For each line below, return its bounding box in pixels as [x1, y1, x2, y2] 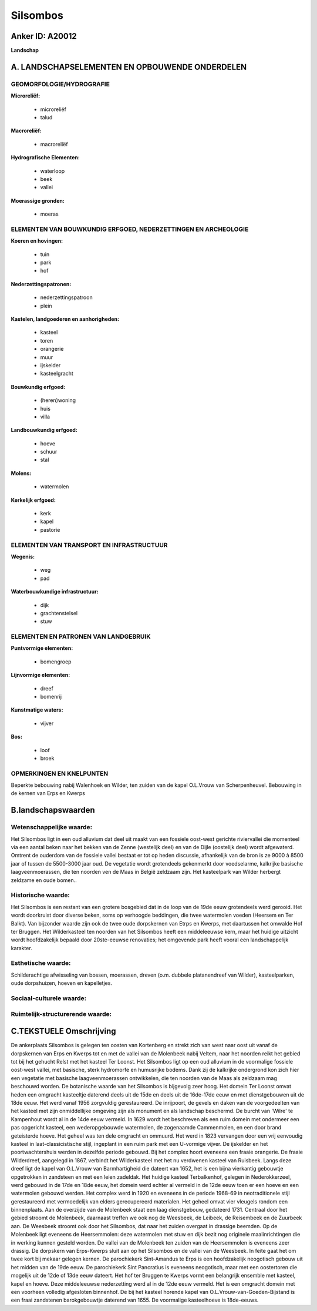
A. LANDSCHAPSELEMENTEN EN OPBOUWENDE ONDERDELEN [11, 62, 247, 72]
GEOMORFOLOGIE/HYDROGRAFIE [11, 80, 110, 88]
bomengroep [40, 658, 72, 665]
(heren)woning [40, 397, 76, 404]
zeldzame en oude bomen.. [11, 876, 77, 884]
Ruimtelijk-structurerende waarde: [11, 1010, 112, 1018]
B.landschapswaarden [11, 805, 95, 815]
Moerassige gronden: [11, 197, 65, 204]
